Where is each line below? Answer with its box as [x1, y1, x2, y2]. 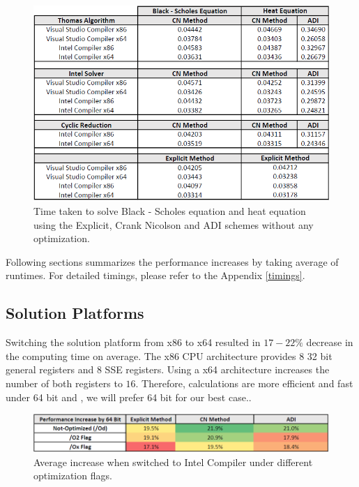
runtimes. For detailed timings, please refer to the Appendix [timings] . [6, 268, 305, 283]
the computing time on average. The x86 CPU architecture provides [6, 348, 296, 363]
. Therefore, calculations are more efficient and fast [135, 375, 353, 390]
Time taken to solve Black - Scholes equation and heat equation [33, 204, 306, 218]
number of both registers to [6, 375, 123, 390]
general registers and [6, 362, 94, 377]
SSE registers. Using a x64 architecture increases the [105, 362, 330, 377]
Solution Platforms [6, 302, 144, 324]
